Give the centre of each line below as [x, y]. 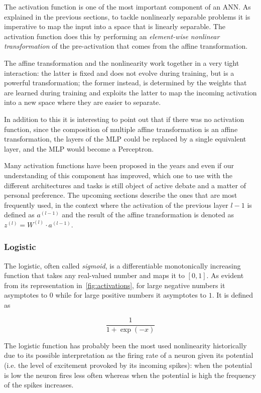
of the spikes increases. [39, 385]
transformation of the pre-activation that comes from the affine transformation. [126, 46]
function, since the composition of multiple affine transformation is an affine [121, 129]
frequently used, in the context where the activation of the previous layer [116, 205]
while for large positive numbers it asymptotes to [131, 295]
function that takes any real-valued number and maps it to [94, 275]
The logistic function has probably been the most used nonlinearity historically [125, 345]
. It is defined [233, 295]
